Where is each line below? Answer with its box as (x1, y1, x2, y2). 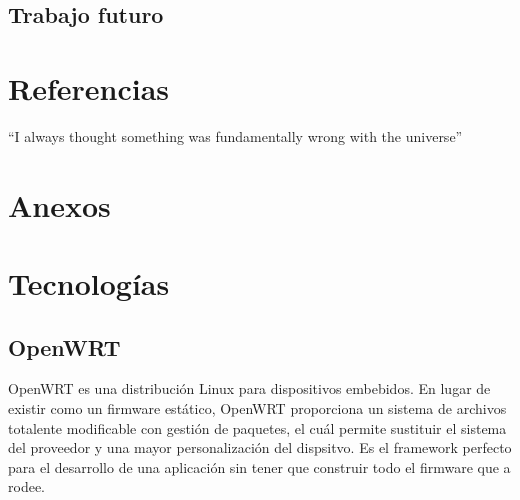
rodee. (8, 476, 45, 497)
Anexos (8, 184, 111, 225)
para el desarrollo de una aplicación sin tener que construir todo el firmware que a (8, 456, 511, 477)
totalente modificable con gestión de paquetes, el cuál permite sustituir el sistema (8, 417, 507, 438)
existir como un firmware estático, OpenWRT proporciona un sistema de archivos (8, 398, 507, 419)
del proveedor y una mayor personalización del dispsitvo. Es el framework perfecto (8, 437, 512, 458)
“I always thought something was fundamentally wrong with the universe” (8, 125, 463, 146)
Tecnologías (8, 263, 170, 304)
